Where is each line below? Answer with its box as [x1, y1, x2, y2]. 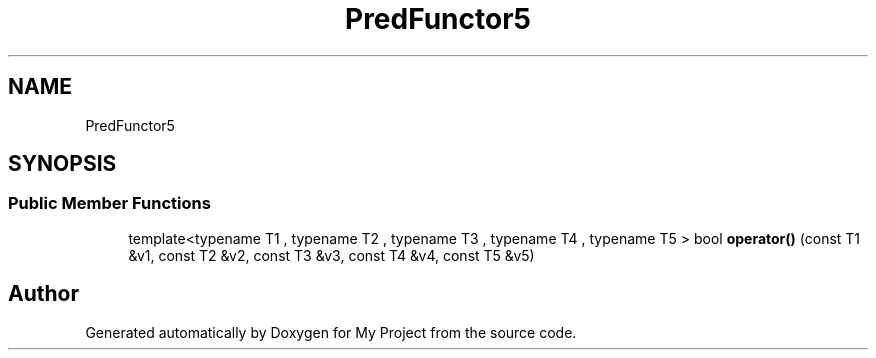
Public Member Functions [8, 193, 211, 214]
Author [8, 281, 79, 307]
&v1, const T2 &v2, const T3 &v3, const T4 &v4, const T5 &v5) [128, 246, 535, 264]
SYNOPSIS [8, 151, 117, 177]
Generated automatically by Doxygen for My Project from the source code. [85, 323, 577, 341]
